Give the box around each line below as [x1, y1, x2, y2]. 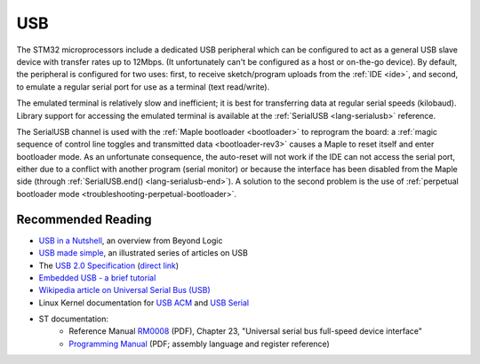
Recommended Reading [16, 211, 152, 226]
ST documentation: [38, 313, 109, 324]
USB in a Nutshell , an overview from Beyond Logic [38, 235, 223, 246]
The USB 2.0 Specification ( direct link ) [38, 260, 180, 271]
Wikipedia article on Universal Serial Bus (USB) [38, 285, 211, 296]
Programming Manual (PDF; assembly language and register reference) [68, 338, 331, 349]
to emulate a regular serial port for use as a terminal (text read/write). [16, 81, 270, 92]
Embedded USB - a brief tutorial [38, 272, 156, 283]
